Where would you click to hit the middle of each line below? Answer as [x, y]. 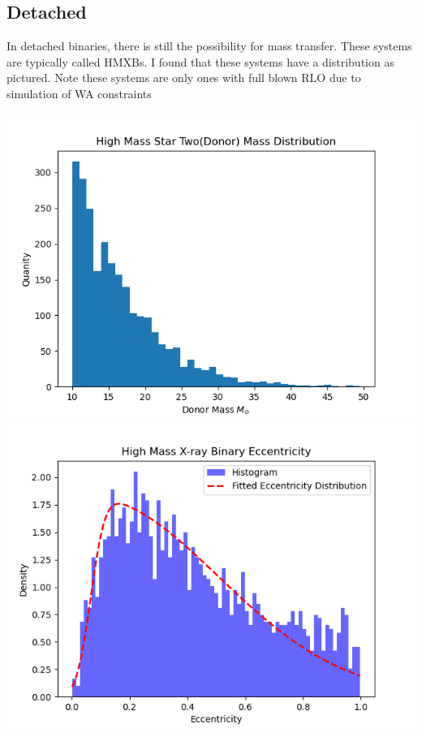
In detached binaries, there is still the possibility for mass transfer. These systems [209, 46]
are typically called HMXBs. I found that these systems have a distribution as [200, 61]
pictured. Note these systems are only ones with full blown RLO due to [184, 78]
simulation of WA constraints [79, 93]
